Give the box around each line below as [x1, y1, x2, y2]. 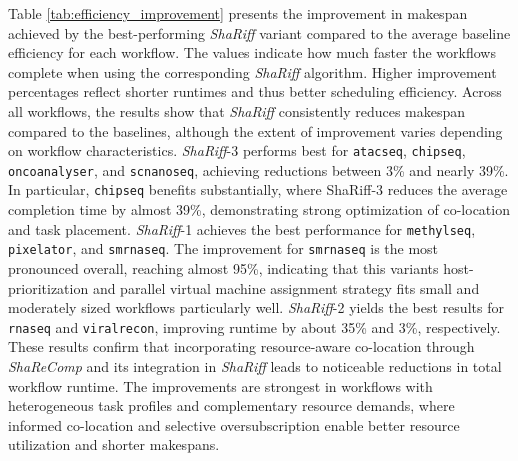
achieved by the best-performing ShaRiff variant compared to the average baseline [8, 22, 511, 43]
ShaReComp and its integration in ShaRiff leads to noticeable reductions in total [8, 356, 502, 377]
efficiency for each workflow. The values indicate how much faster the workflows [8, 42, 496, 63]
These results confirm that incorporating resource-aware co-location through [8, 336, 475, 357]
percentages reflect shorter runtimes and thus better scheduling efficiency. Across [8, 81, 502, 102]
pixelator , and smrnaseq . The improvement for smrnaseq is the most [8, 238, 439, 259]
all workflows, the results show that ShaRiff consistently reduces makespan [8, 100, 466, 121]
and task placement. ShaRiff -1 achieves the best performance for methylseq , [8, 218, 476, 239]
